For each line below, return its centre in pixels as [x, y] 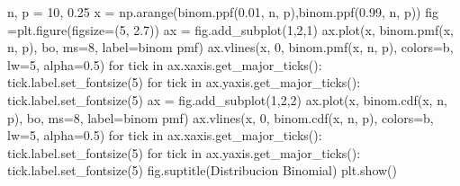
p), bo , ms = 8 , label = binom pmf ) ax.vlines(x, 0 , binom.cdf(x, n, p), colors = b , [221, 117]
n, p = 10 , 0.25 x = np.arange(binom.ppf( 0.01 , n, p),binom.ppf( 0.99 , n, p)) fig [223, 12]
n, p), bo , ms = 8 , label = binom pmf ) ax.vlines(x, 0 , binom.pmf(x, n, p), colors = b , [230, 47]
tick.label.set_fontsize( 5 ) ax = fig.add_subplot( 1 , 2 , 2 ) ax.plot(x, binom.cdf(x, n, [227, 99]
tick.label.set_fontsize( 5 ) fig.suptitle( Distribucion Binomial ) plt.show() [202, 170]
